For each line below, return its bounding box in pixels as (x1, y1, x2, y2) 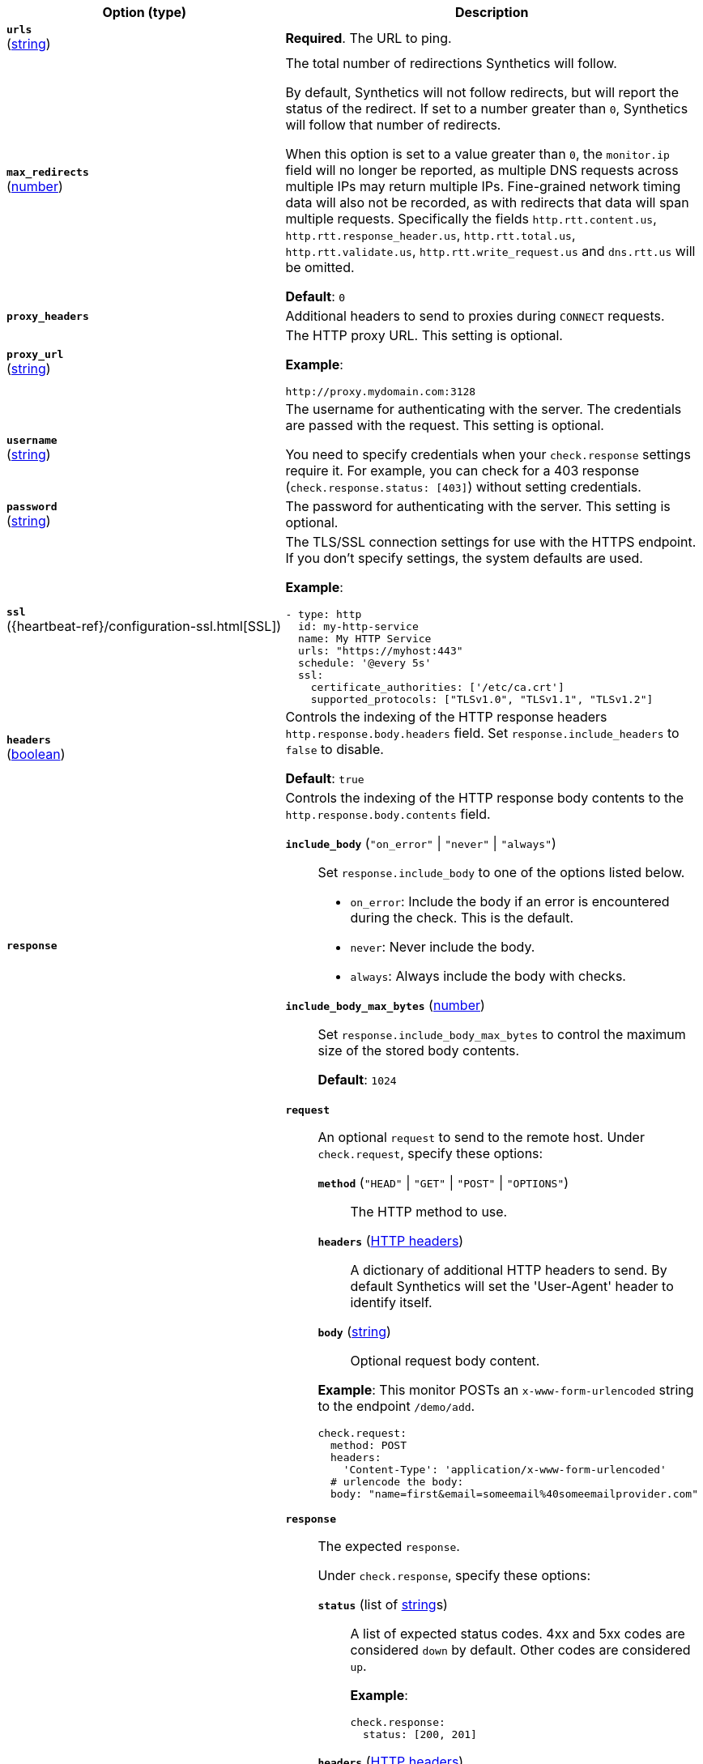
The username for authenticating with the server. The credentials (285, 401, 682, 417)
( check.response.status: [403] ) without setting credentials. (285, 479, 641, 495)
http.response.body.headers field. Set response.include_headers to (285, 725, 680, 741)
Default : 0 (285, 288, 346, 305)
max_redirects (6, 165, 89, 178)
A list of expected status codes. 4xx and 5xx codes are (350, 1626, 685, 1642)
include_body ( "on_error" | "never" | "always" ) (285, 835, 556, 851)
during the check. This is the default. (350, 910, 574, 926)
